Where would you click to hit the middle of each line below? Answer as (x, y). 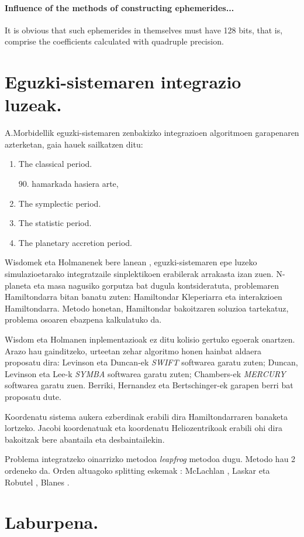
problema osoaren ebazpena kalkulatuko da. (83, 319)
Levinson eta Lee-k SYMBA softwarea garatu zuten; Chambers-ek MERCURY (145, 373)
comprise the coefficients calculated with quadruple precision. (114, 41)
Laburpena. (52, 522)
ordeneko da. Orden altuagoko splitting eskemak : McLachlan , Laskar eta (137, 470)
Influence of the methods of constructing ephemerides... (120, 7)
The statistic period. (55, 223)
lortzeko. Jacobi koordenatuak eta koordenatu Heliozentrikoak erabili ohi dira (144, 428)
